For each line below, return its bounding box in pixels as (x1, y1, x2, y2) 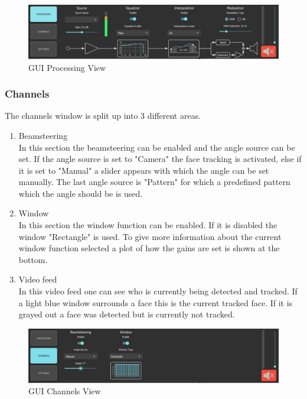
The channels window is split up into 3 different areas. (5, 109, 201, 122)
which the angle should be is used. (18, 187, 143, 199)
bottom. (18, 253, 48, 265)
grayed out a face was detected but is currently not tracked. (18, 308, 235, 320)
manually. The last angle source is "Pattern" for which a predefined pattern (18, 176, 290, 188)
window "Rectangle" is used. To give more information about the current (18, 230, 282, 242)
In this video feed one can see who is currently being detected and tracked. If (18, 285, 298, 297)
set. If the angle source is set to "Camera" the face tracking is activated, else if (18, 153, 302, 165)
